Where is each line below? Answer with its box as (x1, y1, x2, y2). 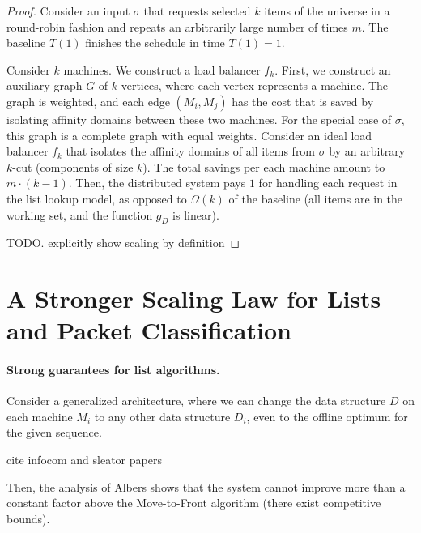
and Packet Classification (6, 313, 291, 347)
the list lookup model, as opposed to (6, 190, 187, 207)
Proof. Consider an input (6, 2, 130, 19)
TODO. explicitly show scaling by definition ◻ (6, 234, 240, 251)
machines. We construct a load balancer (63, 61, 261, 78)
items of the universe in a (264, 2, 390, 19)
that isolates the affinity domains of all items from (66, 143, 316, 160)
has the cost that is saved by (232, 92, 374, 109)
